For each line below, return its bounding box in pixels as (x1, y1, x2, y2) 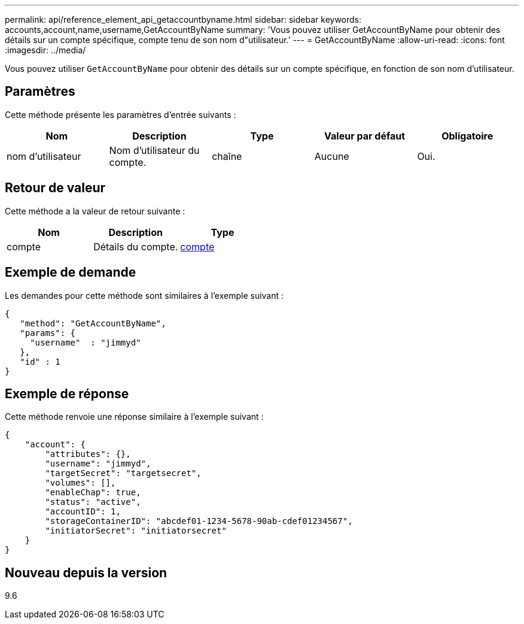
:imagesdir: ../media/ (5, 45, 86, 55)
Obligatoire (441, 129, 493, 142)
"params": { (20, 328, 76, 338)
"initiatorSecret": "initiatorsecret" (45, 526, 227, 536)
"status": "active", (45, 497, 141, 507)
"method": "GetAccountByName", (20, 318, 166, 328)
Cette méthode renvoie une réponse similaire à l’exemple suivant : (5, 411, 264, 422)
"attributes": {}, (45, 449, 131, 459)
